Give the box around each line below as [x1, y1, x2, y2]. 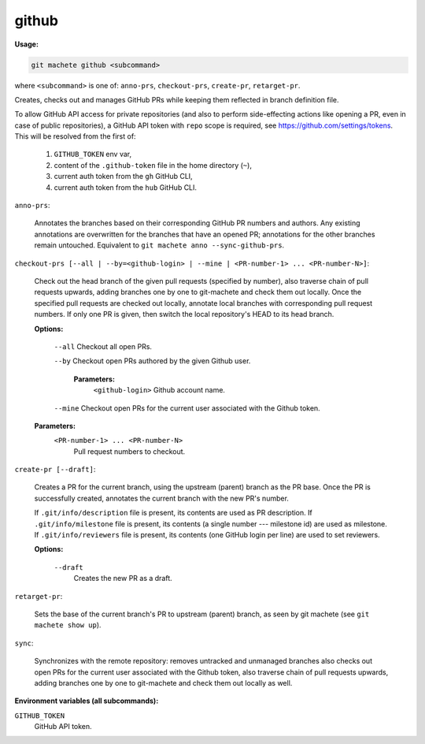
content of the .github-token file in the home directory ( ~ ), [54, 160, 252, 169]
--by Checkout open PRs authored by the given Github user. [54, 356, 251, 366]
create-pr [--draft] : [14, 465, 96, 474]
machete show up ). [34, 620, 102, 630]
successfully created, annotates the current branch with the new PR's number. [34, 493, 289, 503]
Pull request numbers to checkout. [73, 446, 186, 456]
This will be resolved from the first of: [14, 132, 137, 141]
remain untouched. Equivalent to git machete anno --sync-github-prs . [34, 240, 285, 250]
